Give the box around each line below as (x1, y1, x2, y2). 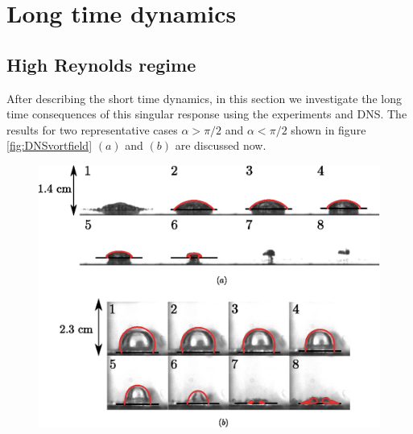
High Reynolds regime (6, 52, 196, 76)
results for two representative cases (6, 121, 178, 138)
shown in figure (291, 121, 366, 138)
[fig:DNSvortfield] (6, 137, 93, 154)
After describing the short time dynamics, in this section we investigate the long (6, 89, 402, 106)
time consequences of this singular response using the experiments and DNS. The (6, 105, 407, 122)
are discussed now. (175, 137, 266, 154)
